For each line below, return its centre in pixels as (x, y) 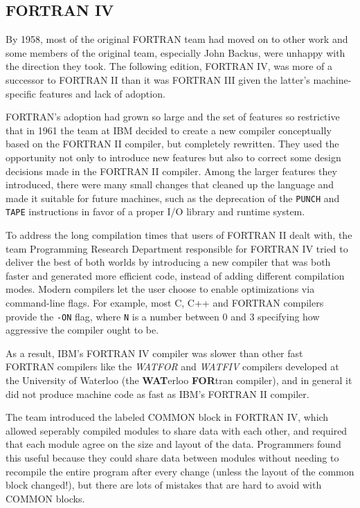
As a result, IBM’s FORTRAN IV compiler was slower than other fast (154, 353)
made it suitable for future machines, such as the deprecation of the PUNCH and (173, 198)
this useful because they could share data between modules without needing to (172, 458)
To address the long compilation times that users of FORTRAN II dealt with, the (179, 235)
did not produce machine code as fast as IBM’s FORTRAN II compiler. (157, 393)
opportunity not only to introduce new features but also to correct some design (173, 157)
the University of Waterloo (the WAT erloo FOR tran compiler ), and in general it (179, 380)
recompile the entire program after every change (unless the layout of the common (180, 471)
